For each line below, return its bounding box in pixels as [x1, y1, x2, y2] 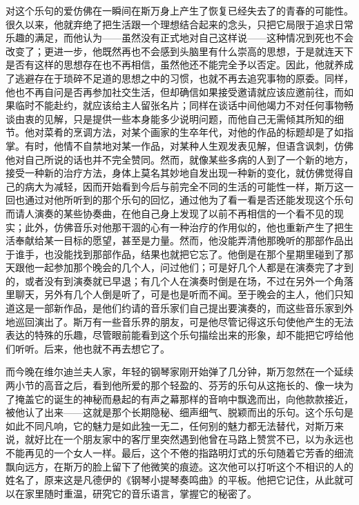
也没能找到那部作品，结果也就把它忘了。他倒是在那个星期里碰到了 [43, 246, 344, 261]
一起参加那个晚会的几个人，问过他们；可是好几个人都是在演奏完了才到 [34, 260, 353, 275]
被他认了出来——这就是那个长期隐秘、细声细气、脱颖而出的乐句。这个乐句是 [6, 405, 353, 419]
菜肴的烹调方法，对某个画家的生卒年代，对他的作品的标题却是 [43, 125, 324, 139]
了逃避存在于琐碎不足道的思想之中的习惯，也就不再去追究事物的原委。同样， [6, 70, 353, 85]
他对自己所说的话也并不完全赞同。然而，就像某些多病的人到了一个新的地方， [6, 152, 353, 166]
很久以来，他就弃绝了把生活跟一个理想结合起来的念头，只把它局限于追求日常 [6, 17, 353, 31]
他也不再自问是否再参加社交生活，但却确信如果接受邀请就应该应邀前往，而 [6, 84, 344, 99]
